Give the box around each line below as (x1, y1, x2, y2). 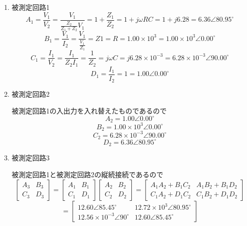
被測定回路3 (11, 152, 50, 163)
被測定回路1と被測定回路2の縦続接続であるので (11, 169, 163, 179)
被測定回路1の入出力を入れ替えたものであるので (11, 105, 167, 115)
